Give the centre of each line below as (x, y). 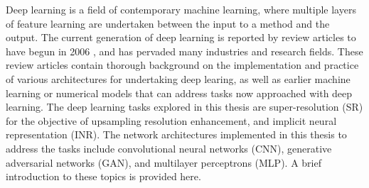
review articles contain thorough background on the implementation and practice (182, 65)
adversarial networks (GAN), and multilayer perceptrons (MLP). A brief (164, 162)
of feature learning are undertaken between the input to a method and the (168, 23)
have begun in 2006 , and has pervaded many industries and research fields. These (184, 51)
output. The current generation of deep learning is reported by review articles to (181, 37)
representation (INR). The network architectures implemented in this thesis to (176, 134)
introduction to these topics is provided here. (103, 176)
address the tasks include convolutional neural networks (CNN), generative (169, 148)
